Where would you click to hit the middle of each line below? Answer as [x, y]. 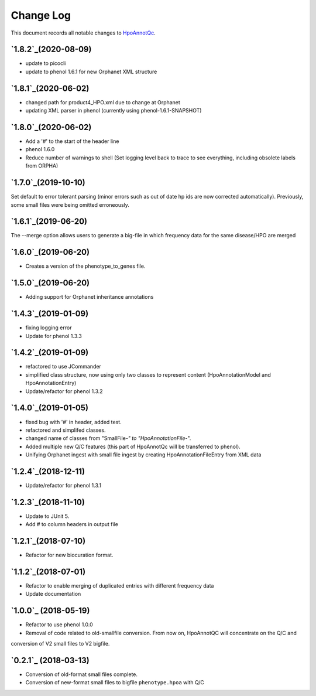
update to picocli [46, 63]
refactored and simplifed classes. [66, 430]
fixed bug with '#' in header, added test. [74, 422]
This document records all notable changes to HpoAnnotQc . [83, 33]
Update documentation [53, 594]
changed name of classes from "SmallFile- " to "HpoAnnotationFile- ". [108, 438]
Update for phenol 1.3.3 [54, 336]
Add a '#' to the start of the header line [72, 141]
